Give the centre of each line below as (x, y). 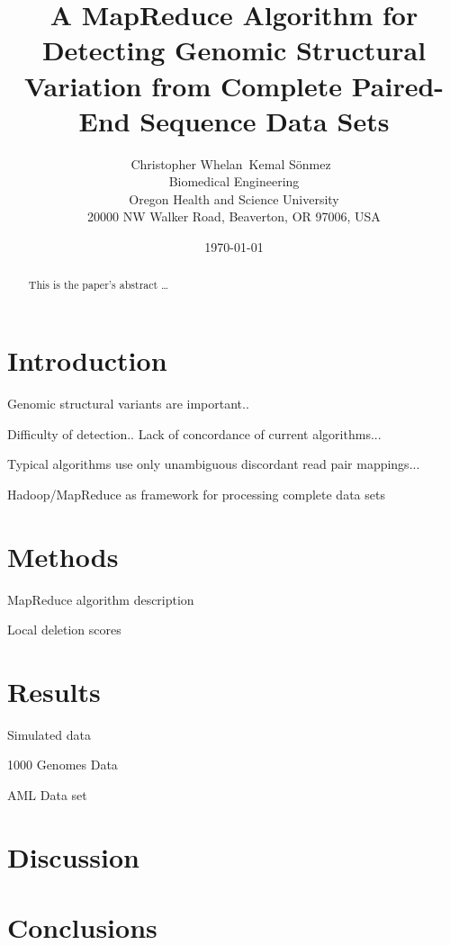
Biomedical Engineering (234, 181)
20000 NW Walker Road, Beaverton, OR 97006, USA (234, 216)
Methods (63, 556)
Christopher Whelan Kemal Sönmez (231, 163)
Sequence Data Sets (265, 120)
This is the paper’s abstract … (99, 285)
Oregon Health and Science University (234, 198)
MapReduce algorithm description (101, 599)
